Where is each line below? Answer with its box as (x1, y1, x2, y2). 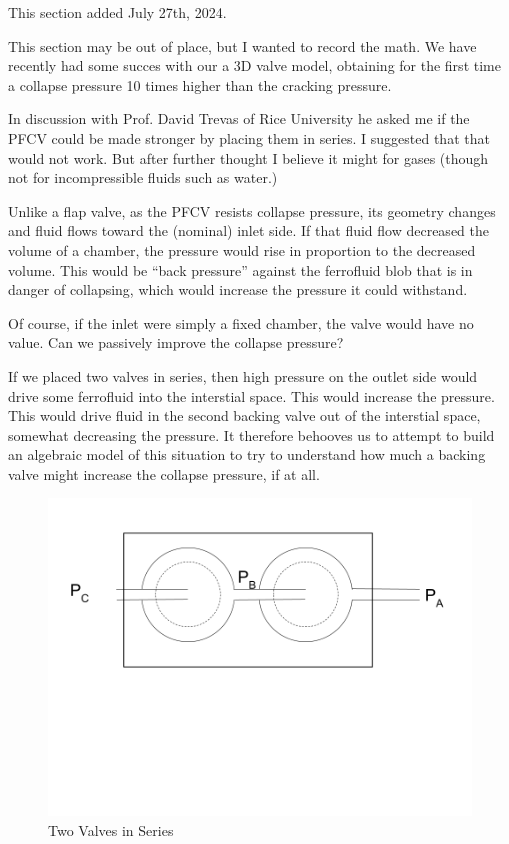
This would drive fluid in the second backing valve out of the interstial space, (8, 405, 481, 426)
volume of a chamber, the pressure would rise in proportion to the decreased (8, 239, 476, 260)
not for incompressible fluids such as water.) (8, 167, 278, 188)
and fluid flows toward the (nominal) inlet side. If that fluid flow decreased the (8, 220, 489, 241)
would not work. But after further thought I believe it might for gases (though (8, 147, 489, 168)
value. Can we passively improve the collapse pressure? (8, 332, 344, 353)
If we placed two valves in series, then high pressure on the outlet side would (8, 365, 478, 386)
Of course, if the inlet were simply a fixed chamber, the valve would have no (8, 312, 474, 333)
